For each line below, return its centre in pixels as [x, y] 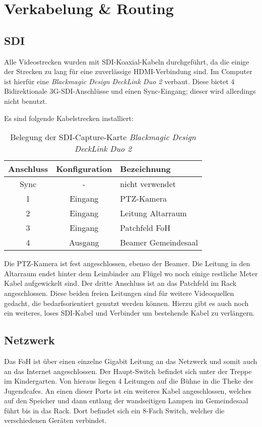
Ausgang [84, 242]
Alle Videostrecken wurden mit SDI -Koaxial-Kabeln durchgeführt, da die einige [127, 61]
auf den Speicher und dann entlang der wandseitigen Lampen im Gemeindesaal [126, 401]
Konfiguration [84, 169]
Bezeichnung [145, 169]
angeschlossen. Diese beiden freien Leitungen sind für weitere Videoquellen [119, 293]
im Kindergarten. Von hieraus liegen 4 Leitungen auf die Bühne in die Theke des [129, 381]
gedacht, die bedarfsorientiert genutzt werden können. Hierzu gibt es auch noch [126, 303]
